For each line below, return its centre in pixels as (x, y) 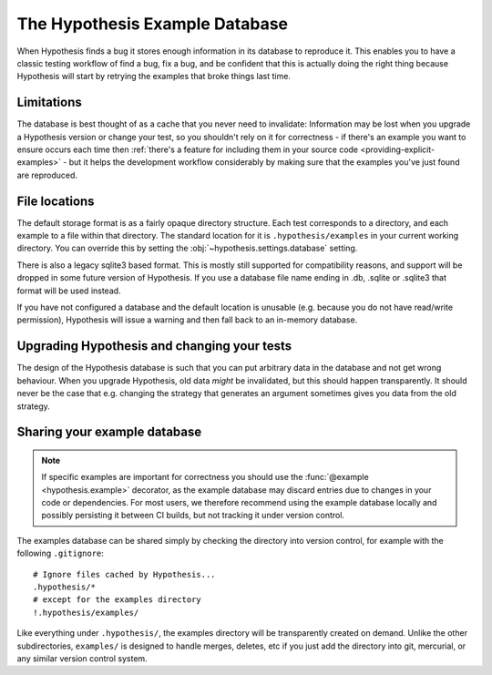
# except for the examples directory (118, 600)
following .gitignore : (61, 553)
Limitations (49, 102)
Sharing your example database (109, 432)
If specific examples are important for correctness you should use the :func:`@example (205, 477)
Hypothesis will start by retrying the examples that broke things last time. (154, 77)
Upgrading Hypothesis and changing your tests (154, 346)
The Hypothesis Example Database (153, 24)
